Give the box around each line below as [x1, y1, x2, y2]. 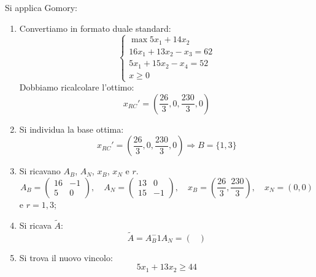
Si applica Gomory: [5, 1, 77, 13]
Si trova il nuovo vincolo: [19, 251, 113, 264]
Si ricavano [19, 164, 61, 177]
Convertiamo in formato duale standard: [19, 21, 171, 34]
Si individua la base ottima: [19, 122, 124, 135]
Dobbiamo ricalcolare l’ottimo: [19, 81, 134, 94]
